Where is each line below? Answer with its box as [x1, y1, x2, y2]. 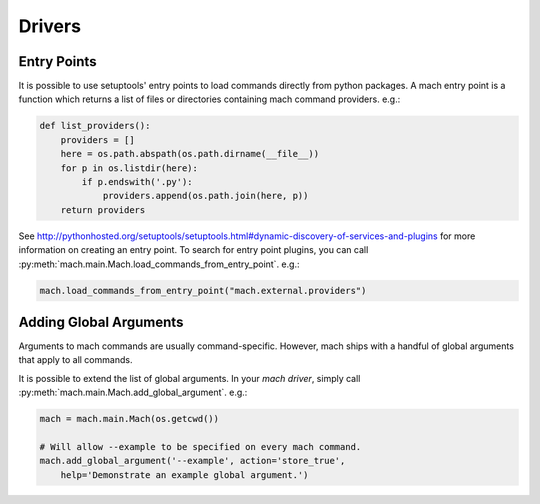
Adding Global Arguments [18, 313, 184, 330]
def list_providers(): [39, 120, 151, 132]
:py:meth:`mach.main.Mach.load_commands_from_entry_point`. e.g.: [18, 258, 300, 270]
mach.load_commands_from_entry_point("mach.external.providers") [39, 285, 367, 296]
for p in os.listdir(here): [60, 162, 199, 174]
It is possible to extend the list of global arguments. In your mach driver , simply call [18, 372, 361, 384]
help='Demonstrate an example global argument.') [60, 469, 309, 480]
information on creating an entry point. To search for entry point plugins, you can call [18, 244, 369, 256]
